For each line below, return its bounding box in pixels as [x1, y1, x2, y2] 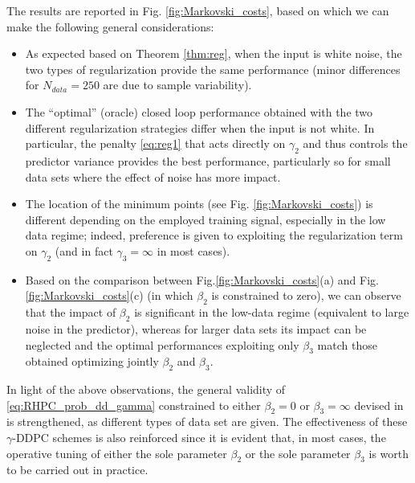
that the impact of [25, 304, 116, 321]
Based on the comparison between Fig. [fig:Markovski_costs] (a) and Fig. [25, 271, 379, 288]
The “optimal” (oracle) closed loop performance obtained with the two [25, 103, 373, 120]
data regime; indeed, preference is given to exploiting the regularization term [25, 227, 403, 244]
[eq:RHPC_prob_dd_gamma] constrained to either [6, 396, 261, 413]
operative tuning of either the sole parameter [6, 444, 227, 461]
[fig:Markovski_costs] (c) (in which [25, 287, 193, 304]
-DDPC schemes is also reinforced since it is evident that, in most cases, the [12, 429, 386, 446]
